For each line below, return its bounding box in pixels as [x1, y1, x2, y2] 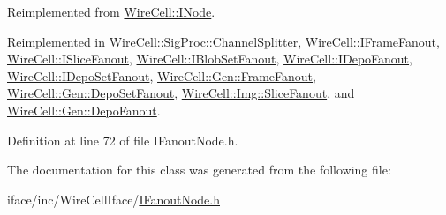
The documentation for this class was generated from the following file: [7, 160, 391, 179]
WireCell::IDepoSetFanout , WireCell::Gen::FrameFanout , [7, 66, 316, 85]
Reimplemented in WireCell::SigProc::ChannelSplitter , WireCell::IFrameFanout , [7, 32, 440, 50]
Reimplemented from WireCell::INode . [7, 3, 215, 20]
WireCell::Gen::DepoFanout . [7, 100, 161, 119]
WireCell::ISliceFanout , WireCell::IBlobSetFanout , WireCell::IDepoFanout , [7, 49, 412, 68]
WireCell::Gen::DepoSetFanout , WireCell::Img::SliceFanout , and [7, 84, 355, 102]
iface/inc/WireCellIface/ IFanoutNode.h [7, 189, 220, 208]
